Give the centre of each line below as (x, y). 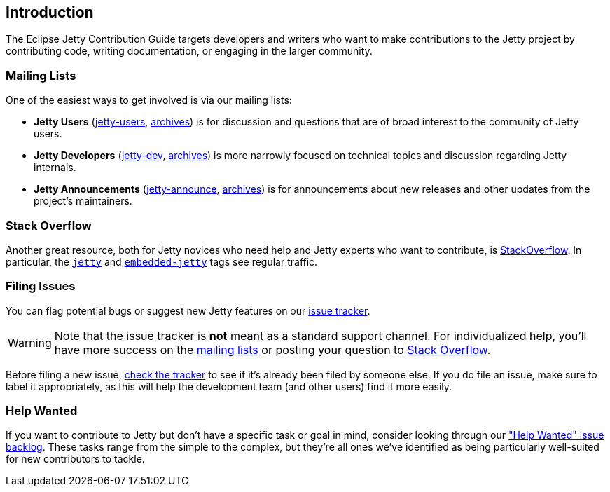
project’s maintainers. (83, 201)
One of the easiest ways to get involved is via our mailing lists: (149, 100)
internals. (55, 168)
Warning (30, 342)
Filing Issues (41, 286)
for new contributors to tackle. (75, 459)
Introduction (50, 12)
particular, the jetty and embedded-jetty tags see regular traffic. (162, 261)
